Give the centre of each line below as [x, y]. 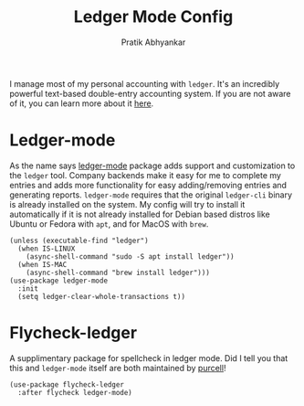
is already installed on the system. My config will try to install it [127, 204]
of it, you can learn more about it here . [82, 103]
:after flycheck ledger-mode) [75, 392]
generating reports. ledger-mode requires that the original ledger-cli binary [151, 195]
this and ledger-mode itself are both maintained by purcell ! [118, 368]
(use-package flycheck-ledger [67, 385]
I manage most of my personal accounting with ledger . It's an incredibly [145, 83]
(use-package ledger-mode [58, 281]
